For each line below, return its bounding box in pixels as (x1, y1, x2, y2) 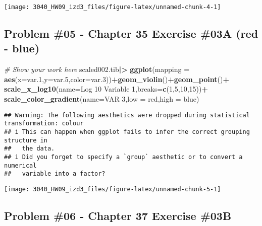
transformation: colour (4, 120, 84, 127)
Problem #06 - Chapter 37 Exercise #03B (4, 207, 232, 223)
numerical (4, 162, 37, 169)
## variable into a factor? (4, 170, 106, 178)
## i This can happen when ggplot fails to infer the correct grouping (4, 128, 250, 135)
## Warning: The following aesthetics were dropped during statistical (4, 111, 250, 119)
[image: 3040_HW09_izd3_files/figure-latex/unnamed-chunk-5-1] (4, 185, 221, 193)
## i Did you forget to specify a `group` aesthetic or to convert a (4, 153, 243, 161)
